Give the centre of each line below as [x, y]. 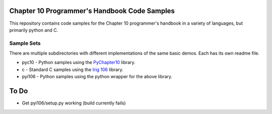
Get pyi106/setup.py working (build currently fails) [74, 103]
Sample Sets [25, 43]
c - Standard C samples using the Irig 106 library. [73, 69]
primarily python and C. [34, 30]
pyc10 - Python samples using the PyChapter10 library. [79, 63]
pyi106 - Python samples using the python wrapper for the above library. [97, 77]
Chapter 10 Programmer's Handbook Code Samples [92, 11]
